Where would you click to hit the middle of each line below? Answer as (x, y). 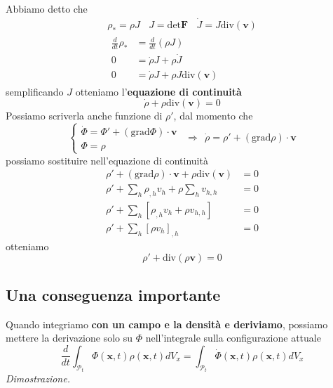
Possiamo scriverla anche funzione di (84, 116)
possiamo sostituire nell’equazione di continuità (107, 160)
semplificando (35, 91)
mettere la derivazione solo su (69, 338)
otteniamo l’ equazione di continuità (158, 91)
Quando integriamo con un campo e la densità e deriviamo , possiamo (167, 324)
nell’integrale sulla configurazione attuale (233, 338)
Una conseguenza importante (113, 294)
